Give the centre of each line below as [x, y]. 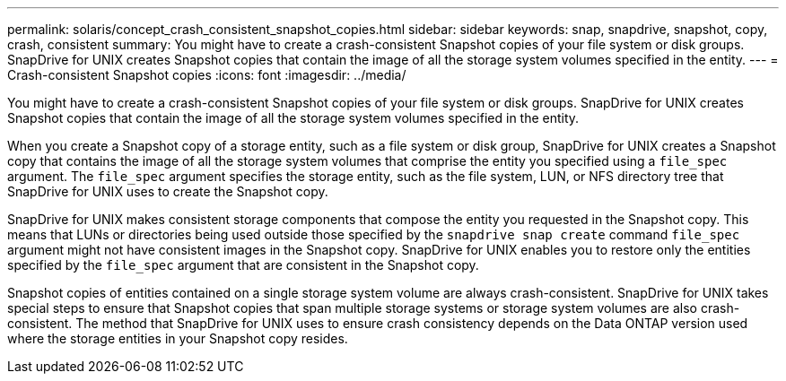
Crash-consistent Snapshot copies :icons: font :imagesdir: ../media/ [207, 75]
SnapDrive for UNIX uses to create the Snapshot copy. [168, 191]
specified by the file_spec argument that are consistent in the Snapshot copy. [243, 265]
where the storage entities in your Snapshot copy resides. [178, 338]
